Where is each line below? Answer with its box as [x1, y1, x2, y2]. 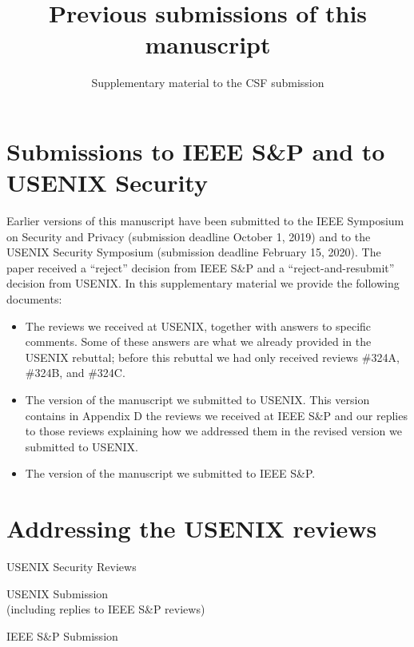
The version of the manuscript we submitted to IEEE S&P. [25, 465, 316, 482]
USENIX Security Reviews [6, 558, 137, 575]
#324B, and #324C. [25, 364, 125, 381]
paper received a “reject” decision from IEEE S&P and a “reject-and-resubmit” [6, 259, 395, 276]
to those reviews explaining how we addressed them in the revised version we [25, 423, 402, 439]
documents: [6, 291, 62, 307]
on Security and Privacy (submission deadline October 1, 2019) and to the [6, 228, 371, 244]
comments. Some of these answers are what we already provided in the [25, 333, 372, 350]
